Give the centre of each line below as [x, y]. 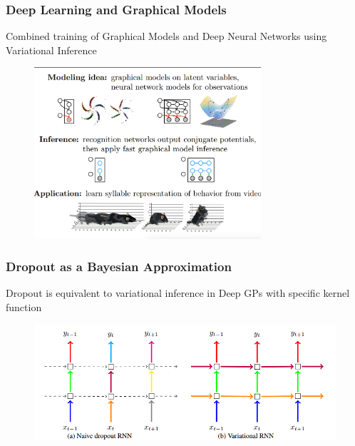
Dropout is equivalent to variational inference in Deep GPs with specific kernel [178, 293]
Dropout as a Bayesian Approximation [119, 267]
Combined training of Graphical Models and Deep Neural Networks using [166, 36]
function [24, 306]
